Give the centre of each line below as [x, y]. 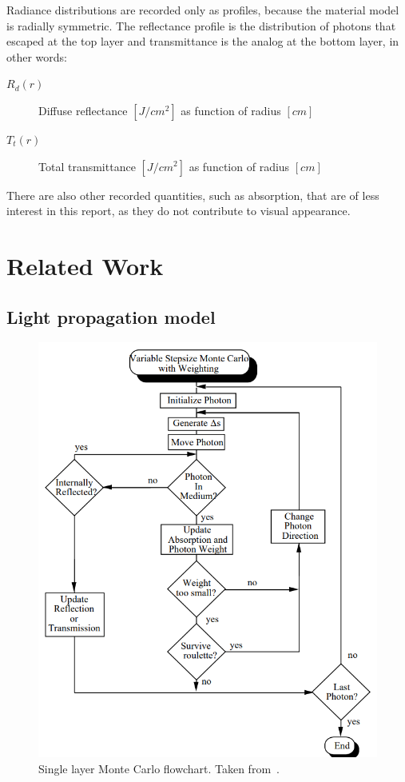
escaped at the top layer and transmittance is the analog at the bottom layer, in [203, 41]
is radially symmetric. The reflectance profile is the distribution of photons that [201, 25]
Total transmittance [87, 166]
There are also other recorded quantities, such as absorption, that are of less [193, 195]
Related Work [85, 265]
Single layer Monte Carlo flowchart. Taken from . [159, 768]
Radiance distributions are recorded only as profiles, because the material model [203, 10]
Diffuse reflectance [83, 110]
